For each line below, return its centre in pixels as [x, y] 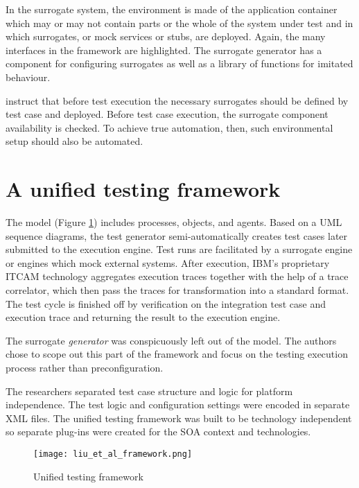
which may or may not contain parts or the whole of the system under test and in [179, 23]
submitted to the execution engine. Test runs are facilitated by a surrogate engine [179, 249]
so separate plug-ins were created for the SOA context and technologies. [158, 432]
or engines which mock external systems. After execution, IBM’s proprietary [168, 262]
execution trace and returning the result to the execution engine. [143, 317]
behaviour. [28, 77]
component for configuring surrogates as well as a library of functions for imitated [179, 63]
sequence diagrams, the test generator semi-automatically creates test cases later [177, 235]
